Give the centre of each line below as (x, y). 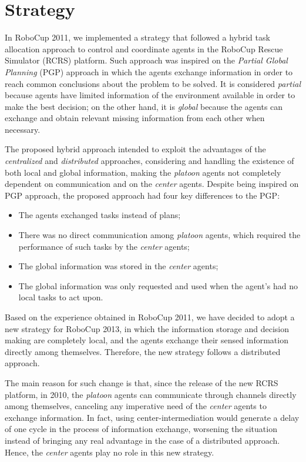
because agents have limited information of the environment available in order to (150, 95)
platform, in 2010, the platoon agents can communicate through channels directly (151, 394)
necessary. (23, 129)
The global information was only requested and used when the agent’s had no (158, 285)
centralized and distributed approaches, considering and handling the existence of (149, 161)
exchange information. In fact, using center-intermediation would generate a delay (152, 417)
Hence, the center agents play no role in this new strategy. (110, 452)
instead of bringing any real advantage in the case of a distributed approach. (142, 440)
